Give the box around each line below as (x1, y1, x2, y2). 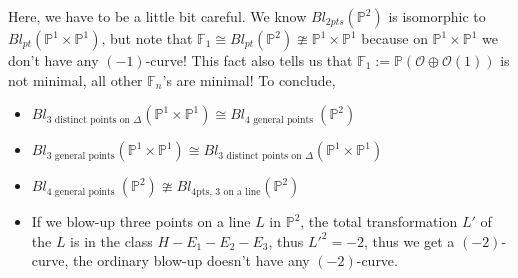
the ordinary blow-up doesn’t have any (73, 250, 310, 271)
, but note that (101, 28, 193, 48)
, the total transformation (300, 211, 458, 232)
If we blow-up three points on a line (31, 211, 251, 232)
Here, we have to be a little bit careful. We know (8, 6, 307, 26)
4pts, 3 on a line (191, 186, 261, 197)
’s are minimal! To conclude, (162, 69, 336, 90)
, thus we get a (364, 230, 455, 251)
